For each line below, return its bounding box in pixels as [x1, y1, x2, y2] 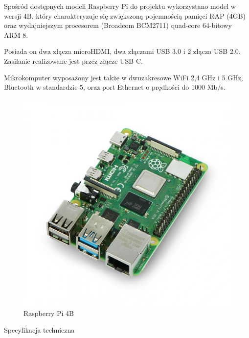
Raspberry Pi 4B [23, 308, 74, 318]
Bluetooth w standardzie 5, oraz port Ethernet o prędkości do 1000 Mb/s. [4, 82, 226, 92]
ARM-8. [4, 29, 28, 40]
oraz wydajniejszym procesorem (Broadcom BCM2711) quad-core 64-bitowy [4, 20, 232, 30]
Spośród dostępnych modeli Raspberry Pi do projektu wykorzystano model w [4, 1, 236, 11]
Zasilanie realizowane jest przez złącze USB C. [4, 55, 143, 66]
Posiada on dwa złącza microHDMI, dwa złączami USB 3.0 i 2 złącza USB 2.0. [4, 46, 241, 56]
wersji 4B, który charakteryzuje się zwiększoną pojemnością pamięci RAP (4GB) [4, 10, 246, 21]
